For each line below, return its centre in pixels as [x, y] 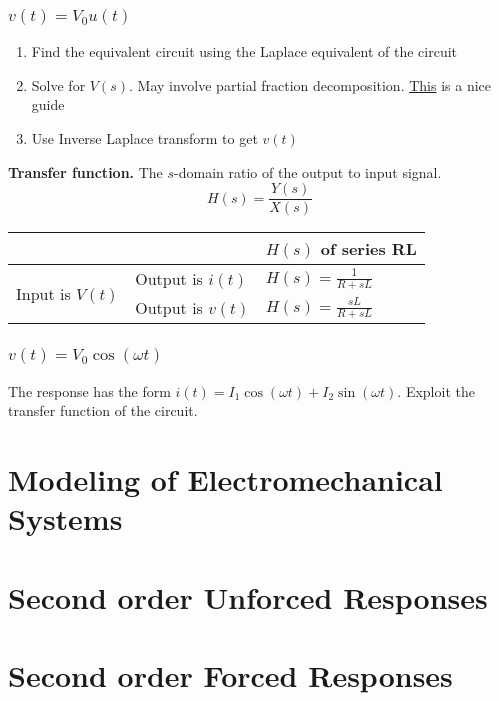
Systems [65, 518]
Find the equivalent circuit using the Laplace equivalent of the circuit [244, 51]
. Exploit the [436, 390]
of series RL [368, 249]
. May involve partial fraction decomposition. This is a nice [310, 84]
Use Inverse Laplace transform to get [144, 138]
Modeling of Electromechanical [225, 479]
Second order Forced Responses [230, 674]
